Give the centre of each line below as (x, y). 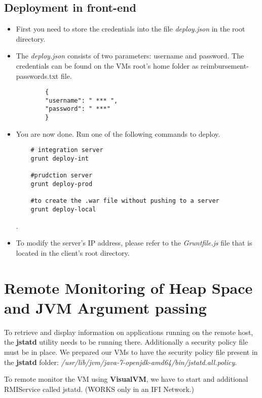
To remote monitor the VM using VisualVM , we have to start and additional (126, 379)
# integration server (67, 150)
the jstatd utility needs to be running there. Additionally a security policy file (126, 342)
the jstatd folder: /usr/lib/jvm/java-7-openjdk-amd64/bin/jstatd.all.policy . (121, 362)
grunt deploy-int (60, 159)
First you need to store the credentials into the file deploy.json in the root (130, 29)
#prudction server (62, 176)
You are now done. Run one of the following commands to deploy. (118, 133)
